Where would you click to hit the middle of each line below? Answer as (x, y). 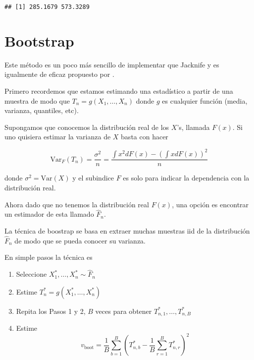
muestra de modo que (37, 100)
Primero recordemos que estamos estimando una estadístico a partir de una (119, 90)
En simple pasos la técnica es (49, 257)
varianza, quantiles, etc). (42, 110)
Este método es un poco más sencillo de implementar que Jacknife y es (112, 64)
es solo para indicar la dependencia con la (186, 178)
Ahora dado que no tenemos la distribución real (77, 204)
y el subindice (93, 178)
